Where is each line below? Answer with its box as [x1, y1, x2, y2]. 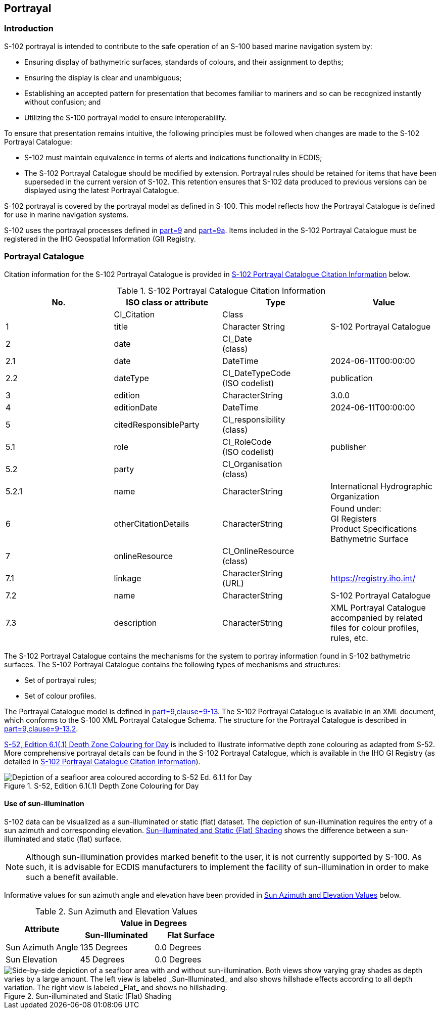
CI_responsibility [222, 414, 285, 425]
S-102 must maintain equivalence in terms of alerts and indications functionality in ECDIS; [24, 153, 322, 162]
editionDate [114, 402, 158, 412]
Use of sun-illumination [4, 799, 84, 808]
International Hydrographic [330, 481, 432, 491]
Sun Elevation [6, 954, 58, 964]
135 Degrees [80, 942, 128, 952]
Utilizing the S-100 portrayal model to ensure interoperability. [24, 113, 227, 122]
